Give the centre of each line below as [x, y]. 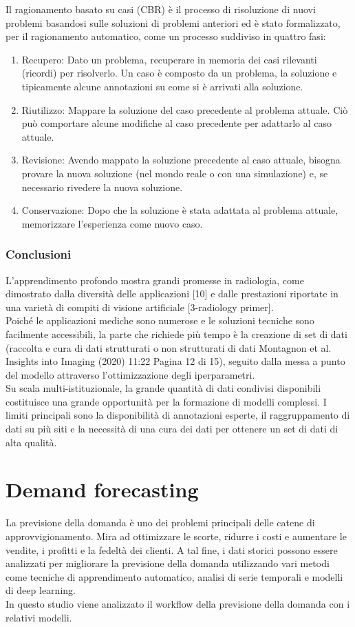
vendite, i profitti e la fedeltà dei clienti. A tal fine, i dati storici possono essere [172, 549]
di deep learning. [41, 590]
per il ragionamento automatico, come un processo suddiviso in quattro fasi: [166, 36]
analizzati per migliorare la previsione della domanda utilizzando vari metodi [168, 563]
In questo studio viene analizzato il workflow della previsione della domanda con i [178, 603]
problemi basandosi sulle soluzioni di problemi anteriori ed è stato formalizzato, [173, 22]
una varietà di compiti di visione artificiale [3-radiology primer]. [140, 307]
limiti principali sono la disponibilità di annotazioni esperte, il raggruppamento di [178, 415]
